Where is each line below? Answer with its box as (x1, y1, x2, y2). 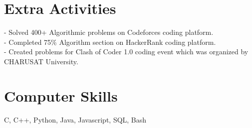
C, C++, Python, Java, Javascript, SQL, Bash (4, 114, 147, 125)
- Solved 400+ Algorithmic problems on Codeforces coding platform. (4, 27, 214, 37)
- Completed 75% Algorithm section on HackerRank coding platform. (4, 36, 216, 47)
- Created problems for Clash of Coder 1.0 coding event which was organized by (4, 46, 249, 57)
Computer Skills (4, 85, 118, 106)
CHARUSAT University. (4, 56, 78, 66)
